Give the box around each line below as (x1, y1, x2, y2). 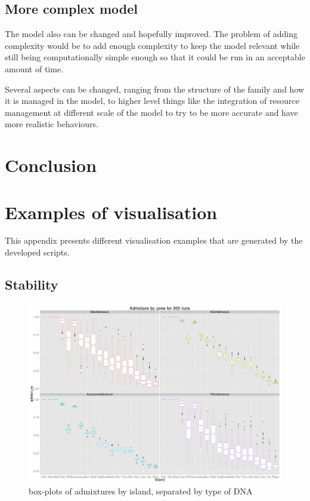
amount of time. (5, 62, 63, 75)
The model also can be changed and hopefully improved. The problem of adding (5, 27, 297, 40)
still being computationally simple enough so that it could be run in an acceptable (5, 51, 305, 63)
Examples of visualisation (5, 199, 218, 224)
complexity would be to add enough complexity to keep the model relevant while (5, 39, 300, 51)
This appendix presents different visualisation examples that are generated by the (5, 234, 303, 247)
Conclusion (5, 153, 97, 177)
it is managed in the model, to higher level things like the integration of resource (5, 94, 299, 107)
